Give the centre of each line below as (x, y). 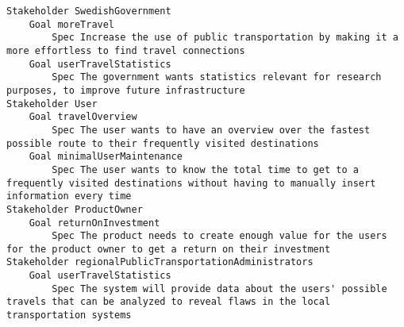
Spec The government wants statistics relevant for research (217, 77)
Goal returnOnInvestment (94, 223)
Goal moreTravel (72, 24)
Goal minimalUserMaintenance (106, 157)
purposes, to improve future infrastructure (126, 90)
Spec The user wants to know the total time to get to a (205, 169)
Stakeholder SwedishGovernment (89, 11)
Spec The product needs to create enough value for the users (219, 236)
